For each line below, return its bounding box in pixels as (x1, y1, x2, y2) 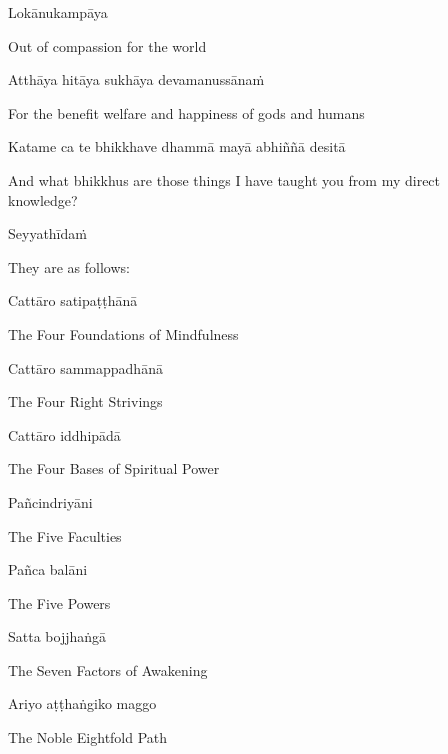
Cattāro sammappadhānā (8, 357, 163, 378)
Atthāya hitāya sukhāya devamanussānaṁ (8, 69, 265, 90)
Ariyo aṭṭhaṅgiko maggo (8, 693, 157, 714)
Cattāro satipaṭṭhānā (8, 290, 138, 311)
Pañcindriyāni (8, 491, 93, 512)
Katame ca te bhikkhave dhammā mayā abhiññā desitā (8, 136, 346, 157)
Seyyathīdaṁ (8, 223, 87, 244)
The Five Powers (8, 592, 111, 613)
